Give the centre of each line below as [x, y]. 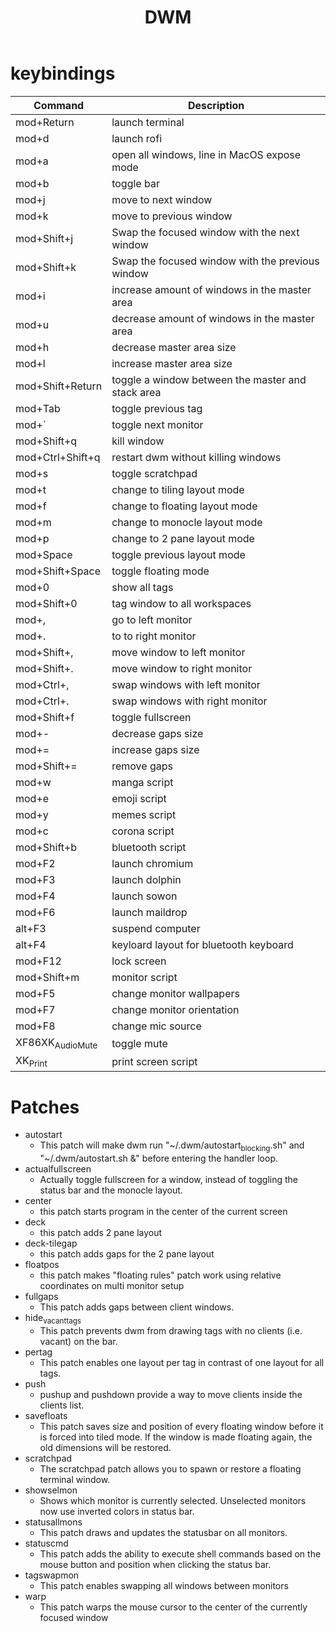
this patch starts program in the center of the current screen [163, 1212]
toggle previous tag [157, 408]
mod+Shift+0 [46, 603]
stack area [136, 392]
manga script [142, 782]
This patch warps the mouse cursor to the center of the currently [173, 1607]
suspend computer [156, 928]
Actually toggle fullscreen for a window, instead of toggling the [169, 1180]
